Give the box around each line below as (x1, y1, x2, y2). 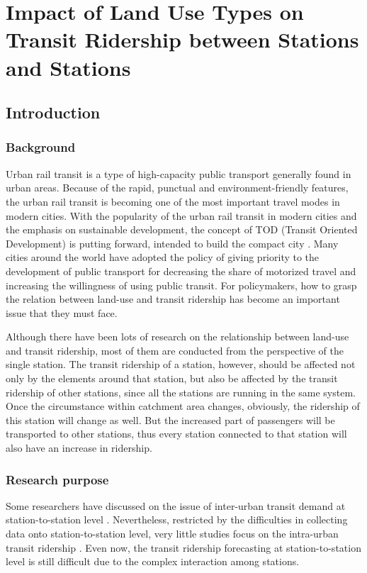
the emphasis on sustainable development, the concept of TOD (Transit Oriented (6, 222, 358, 237)
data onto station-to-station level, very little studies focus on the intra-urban (6, 526, 339, 541)
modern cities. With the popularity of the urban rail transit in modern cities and (6, 208, 357, 223)
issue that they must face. (6, 305, 118, 320)
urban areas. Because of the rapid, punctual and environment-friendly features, (6, 180, 349, 195)
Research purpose (6, 470, 109, 488)
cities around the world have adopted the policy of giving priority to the (6, 250, 320, 265)
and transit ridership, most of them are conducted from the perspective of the (6, 343, 344, 357)
